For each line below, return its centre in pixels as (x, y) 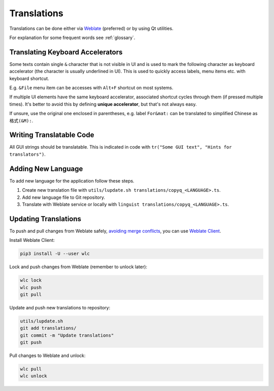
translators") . (27, 154)
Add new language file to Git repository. (64, 197)
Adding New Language (46, 169)
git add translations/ (48, 328)
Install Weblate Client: (32, 240)
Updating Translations (45, 219)
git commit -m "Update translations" (67, 335)
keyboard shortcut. (29, 78)
